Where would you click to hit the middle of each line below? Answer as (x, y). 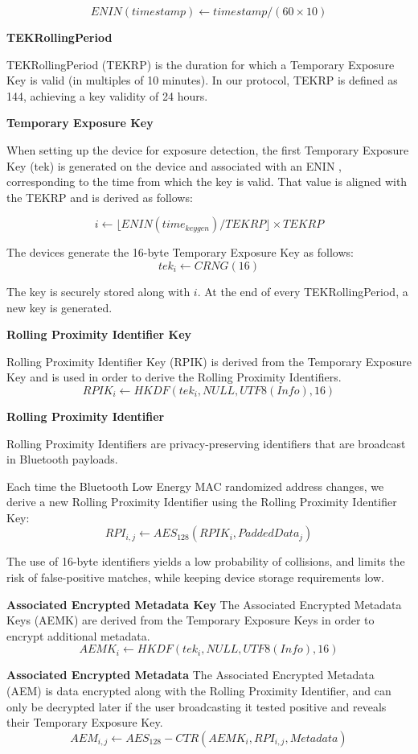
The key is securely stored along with (98, 291)
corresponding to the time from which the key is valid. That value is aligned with (207, 181)
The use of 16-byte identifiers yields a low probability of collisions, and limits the (206, 561)
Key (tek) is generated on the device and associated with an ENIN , (174, 165)
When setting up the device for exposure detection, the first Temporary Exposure (208, 149)
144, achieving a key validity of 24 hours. (107, 95)
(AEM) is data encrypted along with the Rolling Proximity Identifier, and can (199, 691)
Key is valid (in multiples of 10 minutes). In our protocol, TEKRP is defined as (202, 80)
